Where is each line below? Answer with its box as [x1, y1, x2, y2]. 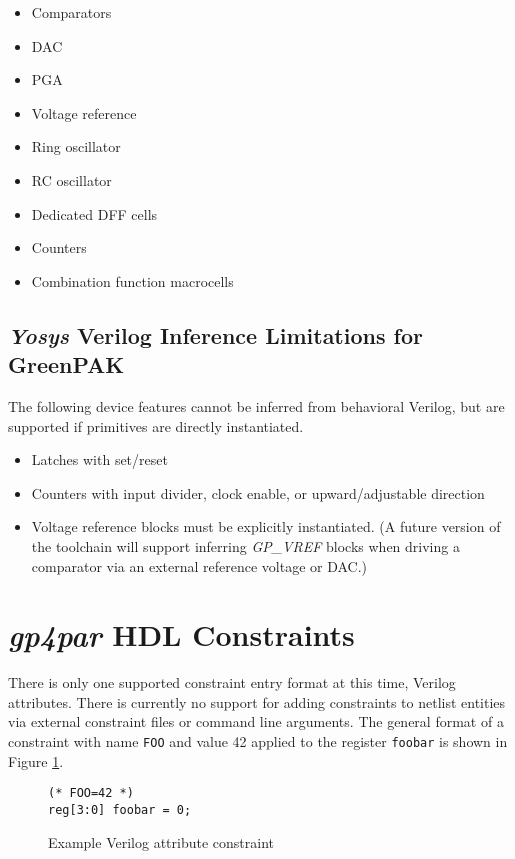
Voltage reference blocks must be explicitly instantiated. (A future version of [31, 516, 501, 537]
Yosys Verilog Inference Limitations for [8, 319, 423, 350]
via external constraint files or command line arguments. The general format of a [8, 711, 504, 732]
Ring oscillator [31, 136, 121, 157]
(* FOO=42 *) [48, 786, 134, 801]
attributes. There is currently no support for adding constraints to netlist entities [8, 691, 506, 712]
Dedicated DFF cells [31, 203, 158, 224]
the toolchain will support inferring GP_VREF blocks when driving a [31, 535, 460, 556]
